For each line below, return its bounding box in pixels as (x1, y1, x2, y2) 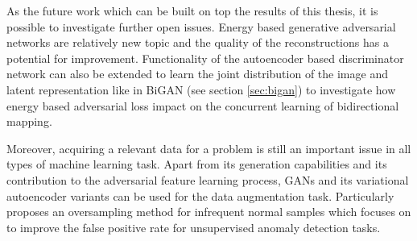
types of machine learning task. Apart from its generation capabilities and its (6, 156, 387, 172)
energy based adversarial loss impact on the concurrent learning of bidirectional (6, 97, 399, 114)
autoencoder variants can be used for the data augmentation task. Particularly (6, 187, 394, 204)
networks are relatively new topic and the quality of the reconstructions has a (6, 34, 389, 51)
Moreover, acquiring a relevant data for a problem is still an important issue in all (6, 139, 411, 156)
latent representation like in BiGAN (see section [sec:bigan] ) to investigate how (6, 81, 396, 98)
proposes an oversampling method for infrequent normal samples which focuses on (6, 203, 411, 220)
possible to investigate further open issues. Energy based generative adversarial (6, 18, 396, 35)
